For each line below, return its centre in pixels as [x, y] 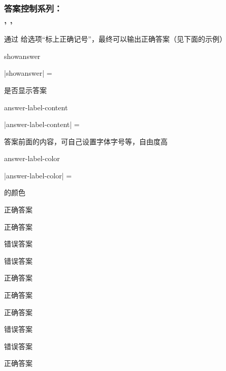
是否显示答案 [25, 90]
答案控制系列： [33, 8]
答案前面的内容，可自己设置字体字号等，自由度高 [86, 141]
